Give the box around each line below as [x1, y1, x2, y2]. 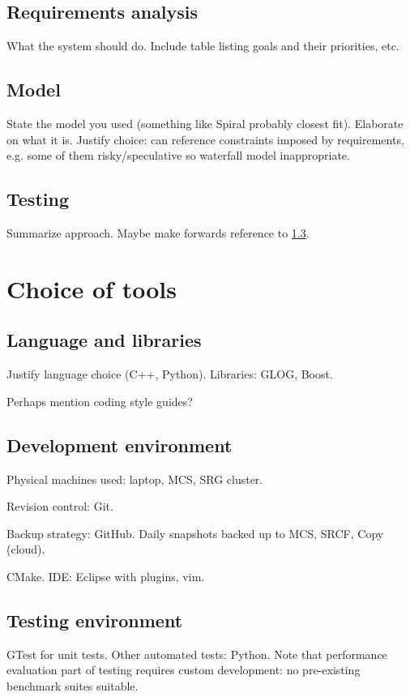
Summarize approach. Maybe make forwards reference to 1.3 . [6, 224, 310, 241]
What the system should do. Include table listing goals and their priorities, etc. [6, 37, 399, 54]
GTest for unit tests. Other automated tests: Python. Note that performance [6, 645, 387, 662]
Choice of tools [6, 272, 177, 305]
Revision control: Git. [6, 498, 113, 515]
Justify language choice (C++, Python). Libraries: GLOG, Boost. [6, 366, 333, 383]
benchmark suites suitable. [6, 677, 139, 694]
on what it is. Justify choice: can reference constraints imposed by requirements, [6, 130, 404, 148]
